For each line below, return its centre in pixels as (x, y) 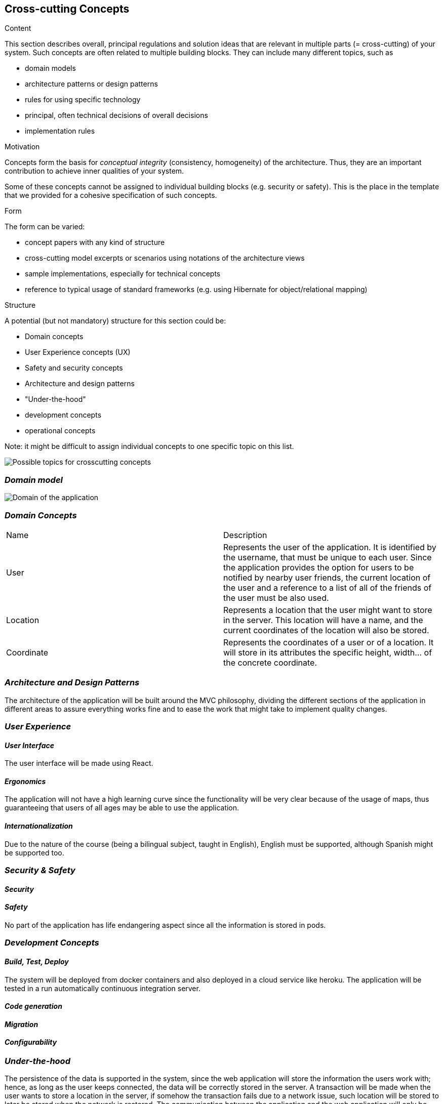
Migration (22, 1024)
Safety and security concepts (74, 368)
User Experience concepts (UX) (78, 352)
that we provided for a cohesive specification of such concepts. (111, 195)
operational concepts (60, 431)
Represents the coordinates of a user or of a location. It (329, 642)
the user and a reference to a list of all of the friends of (328, 587)
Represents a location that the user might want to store (328, 610)
